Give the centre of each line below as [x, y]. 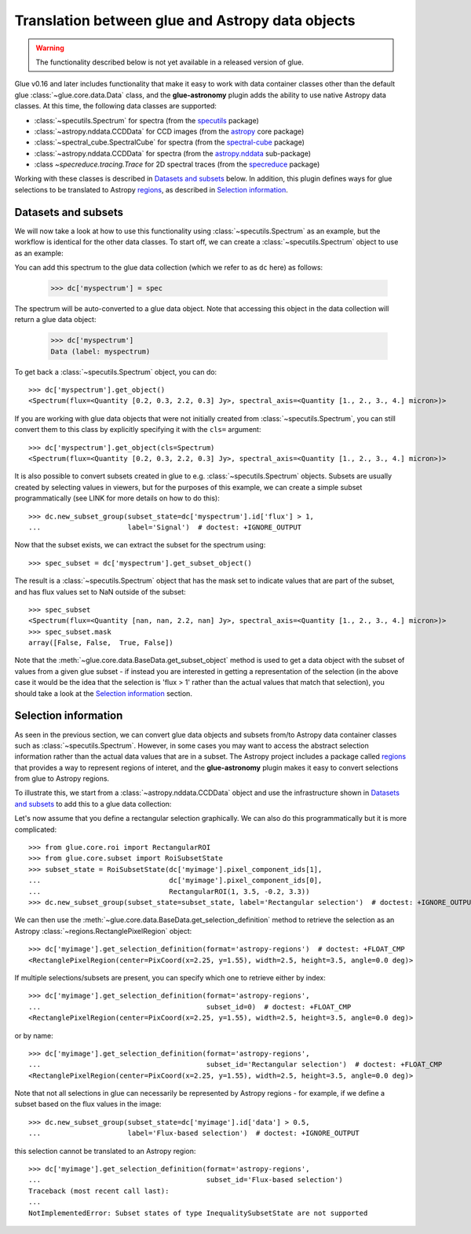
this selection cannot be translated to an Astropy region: [105, 1151]
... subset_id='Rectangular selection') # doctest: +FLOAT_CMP [235, 1065]
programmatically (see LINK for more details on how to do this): [117, 498]
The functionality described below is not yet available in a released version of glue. [170, 62]
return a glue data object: [55, 320]
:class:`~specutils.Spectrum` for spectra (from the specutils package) [146, 120]
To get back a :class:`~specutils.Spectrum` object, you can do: [116, 372]
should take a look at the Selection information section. [103, 693]
